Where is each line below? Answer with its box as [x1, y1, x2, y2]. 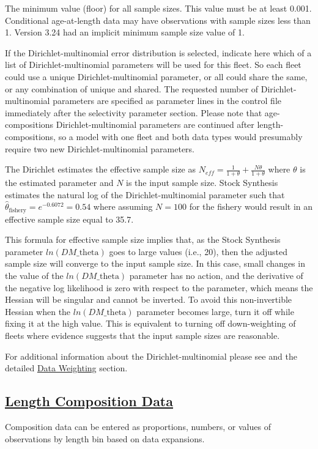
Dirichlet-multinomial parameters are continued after [56, 118, 254, 131]
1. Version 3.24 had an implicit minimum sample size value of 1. [5, 26, 245, 39]
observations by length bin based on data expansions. [5, 432, 205, 445]
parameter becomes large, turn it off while [136, 305, 294, 317]
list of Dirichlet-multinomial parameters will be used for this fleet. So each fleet [5, 58, 301, 71]
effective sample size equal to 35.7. [5, 212, 134, 225]
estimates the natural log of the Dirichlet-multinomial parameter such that [5, 188, 285, 201]
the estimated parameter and [5, 176, 114, 188]
